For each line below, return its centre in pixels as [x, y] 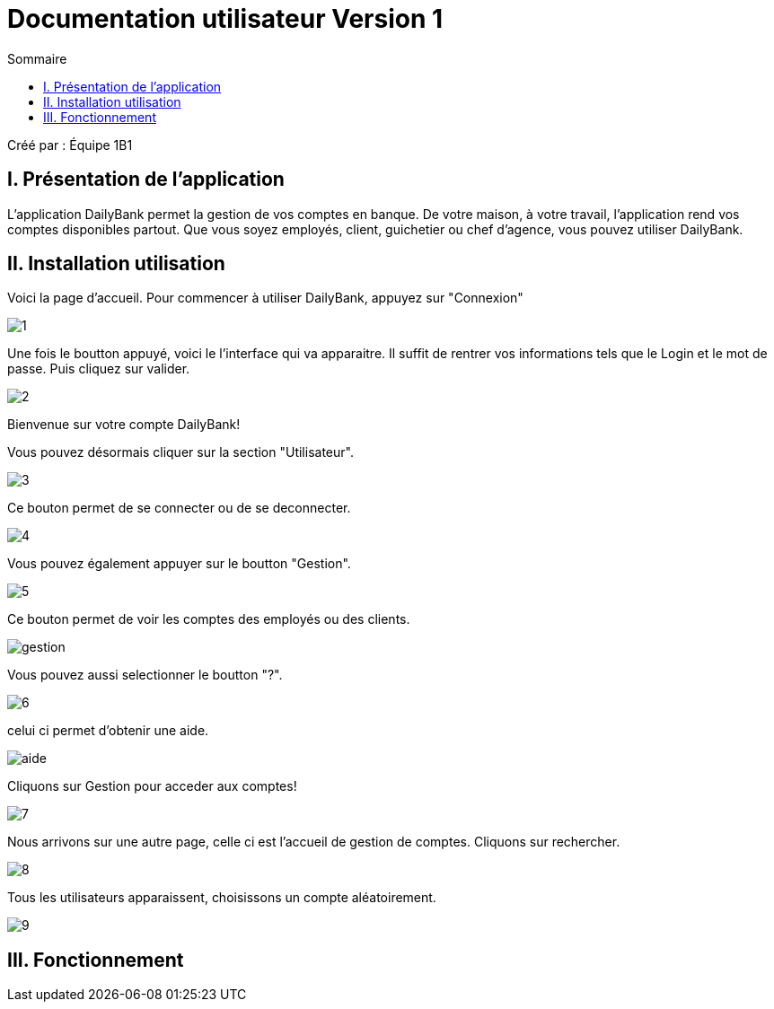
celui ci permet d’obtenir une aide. [108, 731]
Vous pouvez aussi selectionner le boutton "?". [145, 675]
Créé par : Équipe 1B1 [70, 145]
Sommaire [37, 58]
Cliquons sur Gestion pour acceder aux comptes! [152, 786]
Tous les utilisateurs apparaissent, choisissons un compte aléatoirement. [222, 898]
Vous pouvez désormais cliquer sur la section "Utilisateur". [180, 452]
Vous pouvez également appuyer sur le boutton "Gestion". [179, 564]
